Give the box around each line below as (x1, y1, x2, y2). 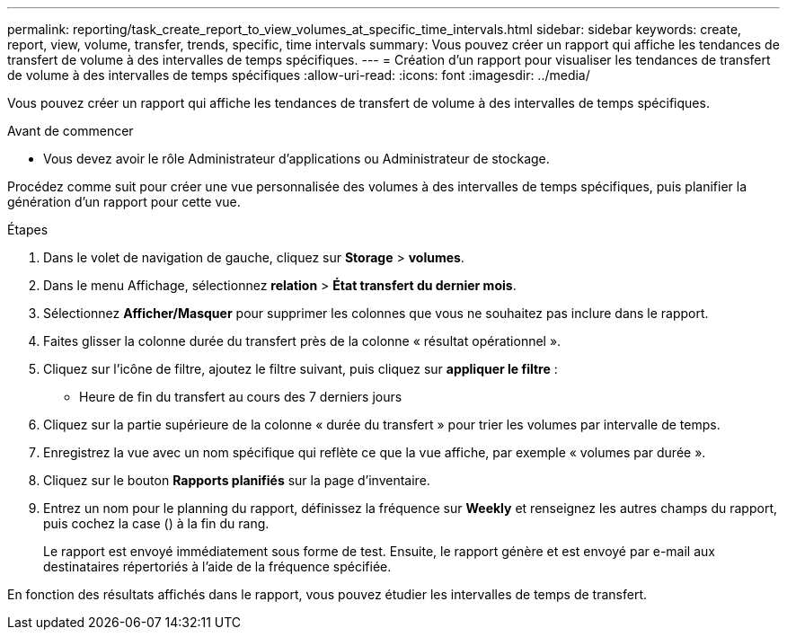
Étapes (7, 222, 49, 237)
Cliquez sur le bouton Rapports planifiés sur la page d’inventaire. (43, 473, 430, 488)
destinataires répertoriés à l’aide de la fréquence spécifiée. (43, 559, 392, 574)
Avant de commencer (7, 123, 134, 138)
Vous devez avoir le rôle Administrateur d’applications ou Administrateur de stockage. (43, 151, 550, 166)
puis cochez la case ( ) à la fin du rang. (43, 516, 270, 531)
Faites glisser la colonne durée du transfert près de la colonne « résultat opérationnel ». (43, 333, 562, 349)
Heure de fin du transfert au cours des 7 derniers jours (79, 389, 402, 404)
